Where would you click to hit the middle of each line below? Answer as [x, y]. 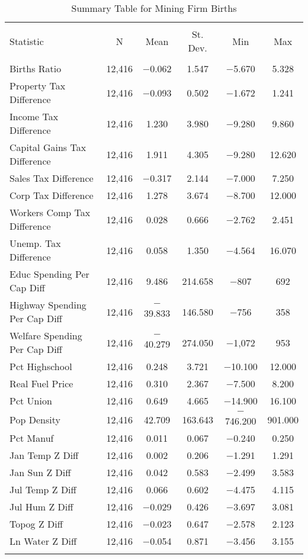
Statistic [27, 41]
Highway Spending [48, 305]
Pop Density [35, 419]
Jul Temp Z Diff [43, 489]
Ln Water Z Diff [43, 541]
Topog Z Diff [36, 524]
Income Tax [34, 116]
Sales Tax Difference [52, 178]
